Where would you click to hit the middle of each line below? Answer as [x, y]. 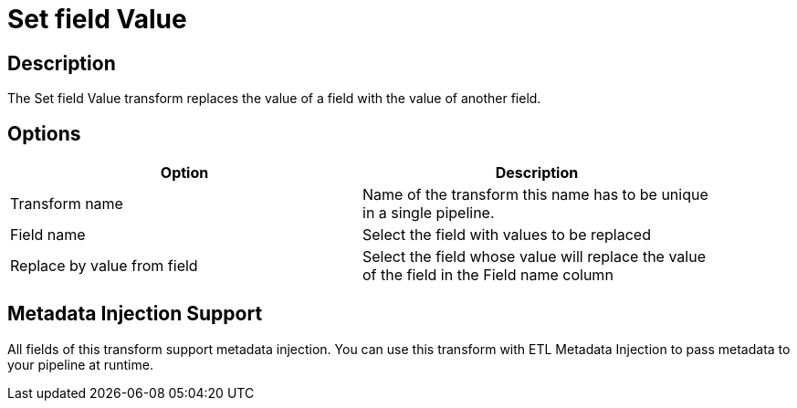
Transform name [67, 204]
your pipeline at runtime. [80, 364]
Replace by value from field [104, 266]
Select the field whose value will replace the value [534, 257]
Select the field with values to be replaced [507, 235]
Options [44, 133]
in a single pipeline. [429, 213]
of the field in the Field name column [488, 275]
